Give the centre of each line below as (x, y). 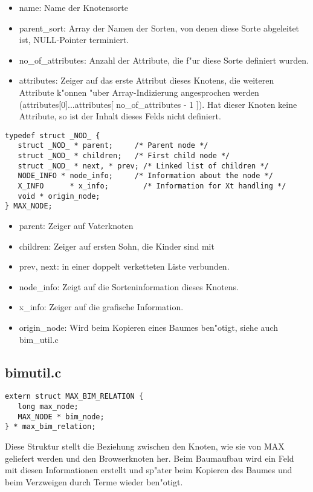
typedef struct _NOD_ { (53, 135)
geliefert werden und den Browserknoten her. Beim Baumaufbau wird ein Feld (150, 458)
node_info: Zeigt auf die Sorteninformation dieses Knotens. (129, 286)
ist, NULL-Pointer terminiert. (74, 40)
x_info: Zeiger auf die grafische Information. (101, 307)
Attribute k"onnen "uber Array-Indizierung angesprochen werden (139, 92)
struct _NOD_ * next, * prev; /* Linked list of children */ (143, 166)
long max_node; (48, 407)
